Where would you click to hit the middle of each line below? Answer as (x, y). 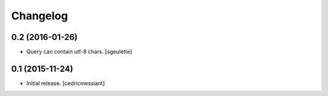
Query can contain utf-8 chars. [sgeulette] (79, 52)
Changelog (39, 16)
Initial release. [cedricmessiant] (66, 83)
